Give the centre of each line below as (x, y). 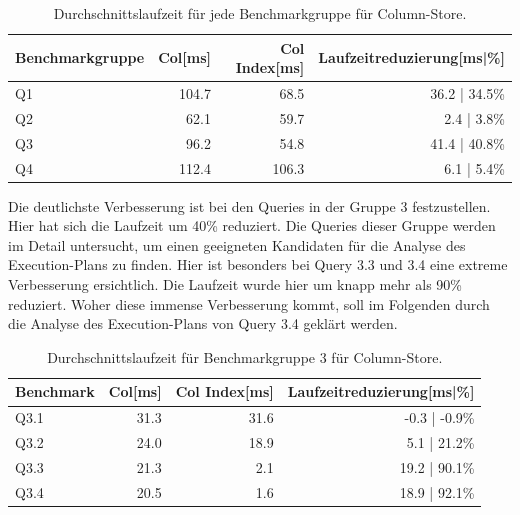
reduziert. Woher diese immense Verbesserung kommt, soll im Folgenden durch (249, 303)
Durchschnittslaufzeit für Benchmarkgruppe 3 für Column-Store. (245, 356)
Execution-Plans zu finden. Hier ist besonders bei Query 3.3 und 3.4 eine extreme (258, 264)
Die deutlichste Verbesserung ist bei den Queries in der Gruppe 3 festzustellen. (249, 205)
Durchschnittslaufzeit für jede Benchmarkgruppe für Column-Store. (260, 13)
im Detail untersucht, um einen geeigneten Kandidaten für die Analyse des (237, 244)
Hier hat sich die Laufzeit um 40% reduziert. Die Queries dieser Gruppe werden (252, 225)
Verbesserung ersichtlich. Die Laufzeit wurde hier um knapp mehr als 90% (235, 284)
